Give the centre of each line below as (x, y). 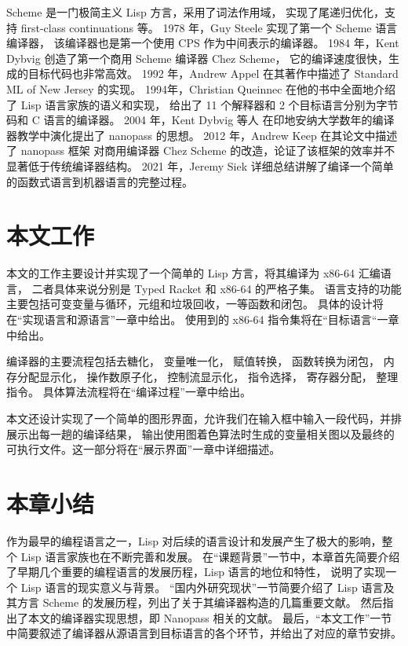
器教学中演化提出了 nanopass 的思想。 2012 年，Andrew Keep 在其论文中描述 (202, 135)
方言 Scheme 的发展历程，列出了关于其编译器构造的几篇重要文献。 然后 (200, 602)
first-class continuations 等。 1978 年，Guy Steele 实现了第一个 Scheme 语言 (209, 27)
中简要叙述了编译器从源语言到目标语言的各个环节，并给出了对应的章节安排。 (204, 633)
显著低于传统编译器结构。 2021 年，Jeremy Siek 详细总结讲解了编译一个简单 (200, 165)
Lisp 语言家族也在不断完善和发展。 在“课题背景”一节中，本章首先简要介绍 (210, 556)
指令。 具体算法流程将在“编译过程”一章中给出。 (129, 392)
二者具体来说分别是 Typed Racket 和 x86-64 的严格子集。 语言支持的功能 (217, 288)
